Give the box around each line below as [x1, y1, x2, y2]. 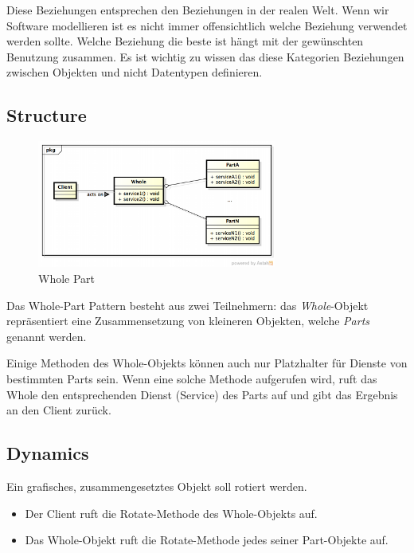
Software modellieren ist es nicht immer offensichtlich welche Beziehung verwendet [6, 17, 408, 33]
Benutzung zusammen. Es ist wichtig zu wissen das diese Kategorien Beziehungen [6, 48, 404, 65]
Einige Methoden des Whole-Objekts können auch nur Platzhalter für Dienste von [6, 355, 408, 371]
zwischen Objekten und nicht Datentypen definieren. [6, 64, 263, 80]
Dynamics [6, 441, 89, 465]
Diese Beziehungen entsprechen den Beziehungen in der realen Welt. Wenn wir [6, 2, 389, 18]
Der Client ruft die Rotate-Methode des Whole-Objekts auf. [25, 504, 318, 521]
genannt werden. [6, 327, 87, 344]
